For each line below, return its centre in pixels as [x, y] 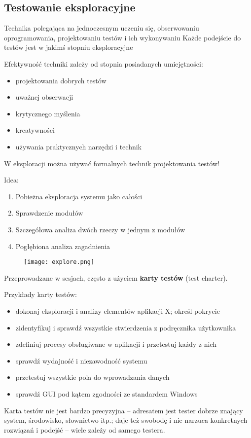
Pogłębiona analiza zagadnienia [63, 246]
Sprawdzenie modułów [49, 213]
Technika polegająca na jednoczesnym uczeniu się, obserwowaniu [102, 28]
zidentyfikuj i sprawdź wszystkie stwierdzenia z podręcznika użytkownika [126, 327]
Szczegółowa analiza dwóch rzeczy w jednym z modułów [100, 229]
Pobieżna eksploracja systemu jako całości [79, 196]
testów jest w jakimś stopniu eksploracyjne [69, 47]
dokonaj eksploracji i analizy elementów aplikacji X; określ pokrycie [118, 310]
